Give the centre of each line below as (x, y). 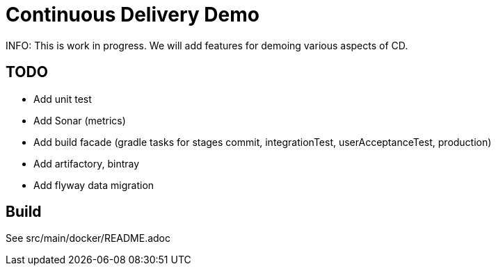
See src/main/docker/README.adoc (88, 238)
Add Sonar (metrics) (80, 120)
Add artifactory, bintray (87, 163)
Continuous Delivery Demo (133, 15)
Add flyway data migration (94, 185)
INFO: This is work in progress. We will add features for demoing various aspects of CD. (207, 45)
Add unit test (63, 99)
